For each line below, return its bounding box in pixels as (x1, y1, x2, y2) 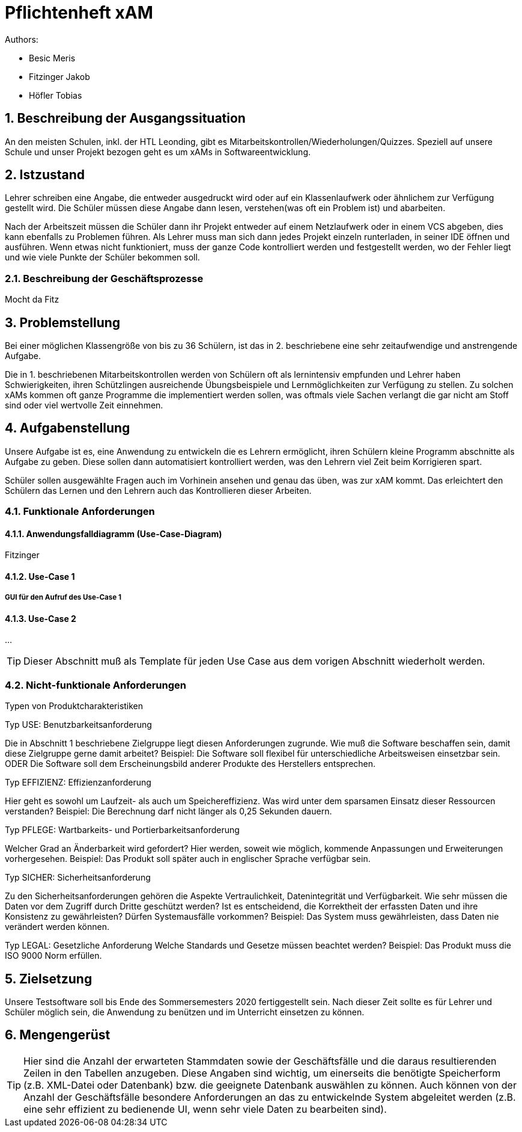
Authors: (5, 34, 38, 45)
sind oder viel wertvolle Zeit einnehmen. (5, 400, 163, 411)
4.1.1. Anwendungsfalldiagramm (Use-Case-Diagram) (5, 528, 222, 539)
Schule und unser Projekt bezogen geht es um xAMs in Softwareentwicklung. (5, 146, 311, 157)
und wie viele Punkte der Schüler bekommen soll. (5, 252, 200, 263)
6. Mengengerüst (5, 1027, 111, 1043)
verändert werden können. (5, 921, 110, 932)
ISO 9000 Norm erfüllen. (5, 950, 102, 961)
